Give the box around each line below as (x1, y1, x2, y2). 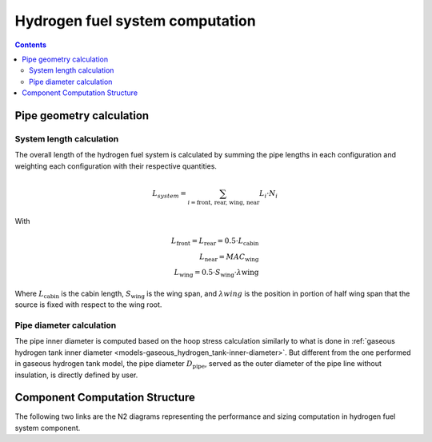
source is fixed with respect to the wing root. (14, 300, 162, 309)
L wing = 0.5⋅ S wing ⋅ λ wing (174, 268, 259, 279)
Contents (14, 40, 47, 50)
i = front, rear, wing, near (187, 198, 260, 206)
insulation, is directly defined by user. (14, 370, 138, 380)
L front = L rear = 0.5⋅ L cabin (170, 236, 259, 247)
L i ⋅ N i (258, 189, 278, 200)
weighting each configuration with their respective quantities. (14, 161, 218, 171)
